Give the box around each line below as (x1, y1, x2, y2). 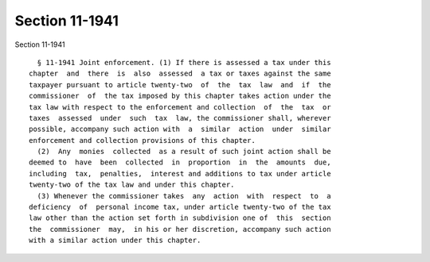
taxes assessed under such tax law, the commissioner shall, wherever (29, 114, 331, 122)
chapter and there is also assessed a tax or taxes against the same (29, 69, 331, 79)
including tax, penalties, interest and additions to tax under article (29, 169, 331, 178)
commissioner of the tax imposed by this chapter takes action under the (29, 91, 331, 101)
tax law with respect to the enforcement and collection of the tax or (29, 102, 331, 111)
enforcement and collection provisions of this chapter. (29, 136, 256, 144)
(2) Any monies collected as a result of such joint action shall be (37, 147, 331, 156)
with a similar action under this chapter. (29, 236, 201, 245)
